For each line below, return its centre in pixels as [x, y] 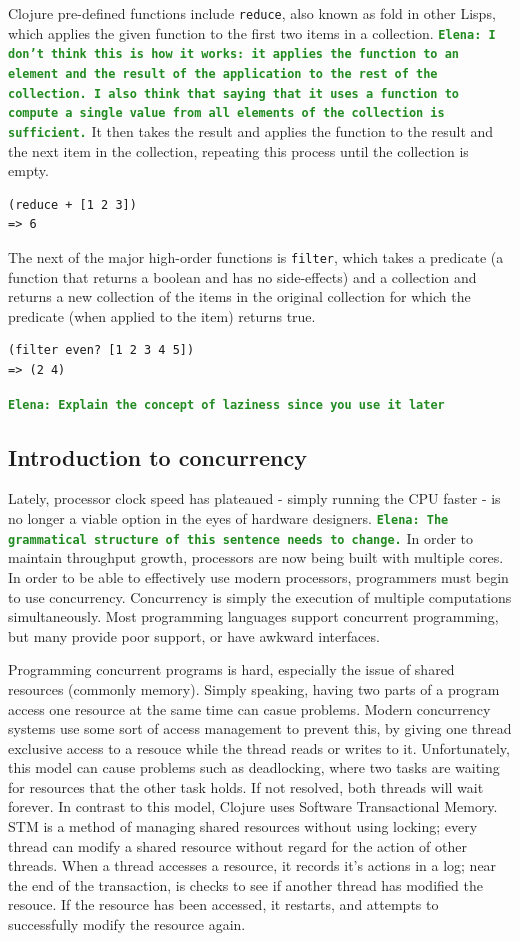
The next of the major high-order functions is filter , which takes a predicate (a [256, 256]
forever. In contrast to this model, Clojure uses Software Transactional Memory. [253, 806]
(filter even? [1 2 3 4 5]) [101, 350]
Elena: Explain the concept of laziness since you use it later [226, 404]
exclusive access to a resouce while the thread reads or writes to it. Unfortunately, [259, 747]
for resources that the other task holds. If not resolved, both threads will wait [246, 786]
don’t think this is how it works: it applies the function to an [234, 54]
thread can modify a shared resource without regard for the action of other [237, 845]
